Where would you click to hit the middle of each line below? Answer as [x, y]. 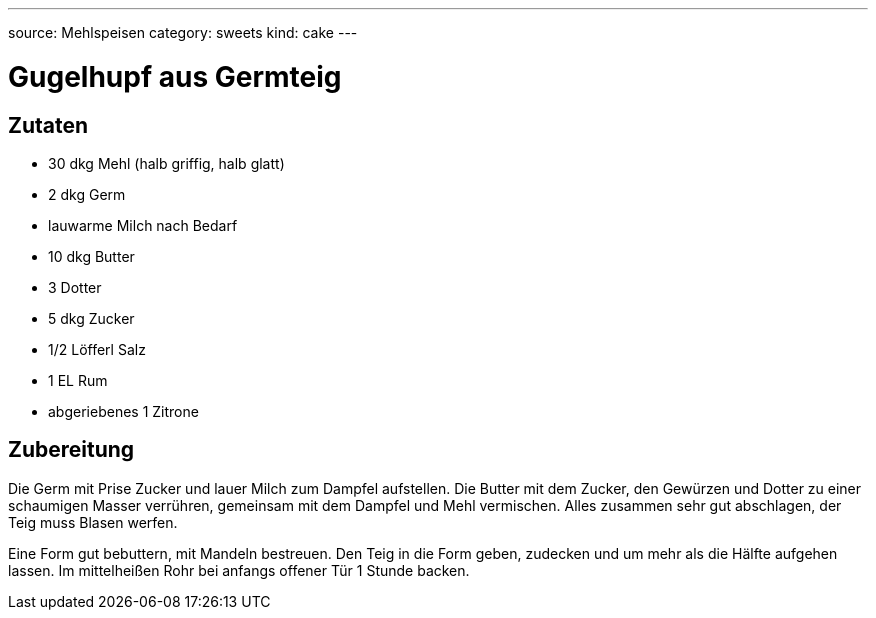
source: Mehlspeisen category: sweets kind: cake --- [183, 32]
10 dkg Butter [91, 256]
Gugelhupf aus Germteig [175, 76]
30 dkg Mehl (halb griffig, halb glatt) [166, 163]
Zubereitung [71, 450]
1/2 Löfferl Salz [97, 349]
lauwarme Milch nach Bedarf [143, 225]
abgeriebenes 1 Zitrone [123, 411]
